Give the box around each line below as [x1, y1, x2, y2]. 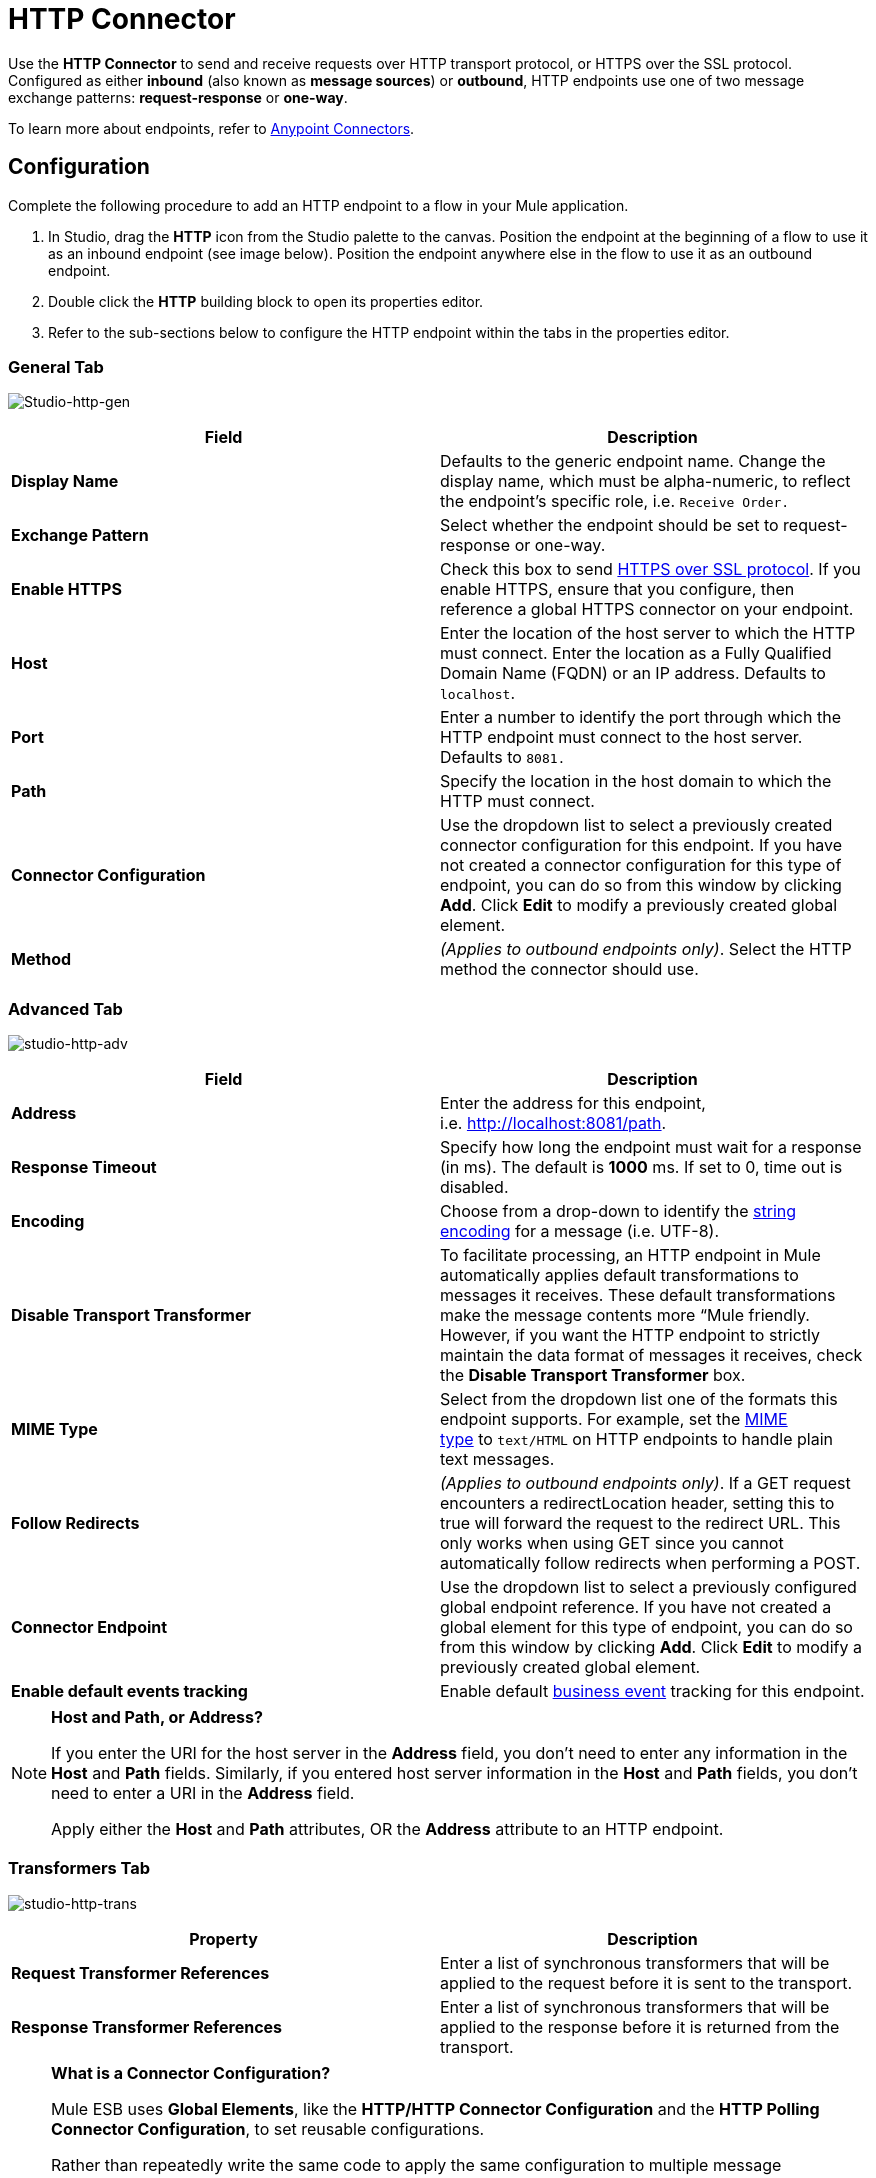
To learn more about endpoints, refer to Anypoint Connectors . [8, 119, 415, 137]
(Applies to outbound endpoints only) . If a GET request [440, 1473, 851, 1494]
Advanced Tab [8, 998, 123, 1019]
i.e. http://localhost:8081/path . [440, 1113, 667, 1134]
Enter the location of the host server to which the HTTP [440, 623, 856, 644]
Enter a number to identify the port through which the [440, 707, 841, 728]
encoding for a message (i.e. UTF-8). [440, 1221, 720, 1242]
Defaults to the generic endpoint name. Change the [440, 451, 826, 472]
